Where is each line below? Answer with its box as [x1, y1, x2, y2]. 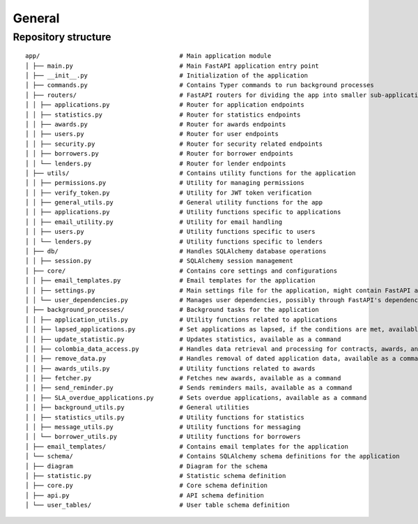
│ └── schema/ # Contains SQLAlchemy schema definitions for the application [25, 452, 400, 461]
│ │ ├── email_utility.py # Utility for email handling [25, 218, 283, 226]
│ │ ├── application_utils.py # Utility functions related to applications [25, 315, 338, 324]
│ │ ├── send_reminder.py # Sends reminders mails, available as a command [25, 384, 353, 392]
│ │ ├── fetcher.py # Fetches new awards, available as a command [25, 374, 341, 382]
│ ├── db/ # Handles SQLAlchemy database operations [25, 248, 327, 255]
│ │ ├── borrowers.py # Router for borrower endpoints [25, 150, 294, 158]
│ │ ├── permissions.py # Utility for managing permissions [25, 179, 304, 187]
